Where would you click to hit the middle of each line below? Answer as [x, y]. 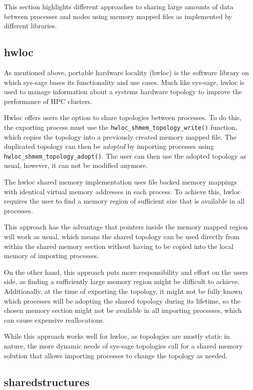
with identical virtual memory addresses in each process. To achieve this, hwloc [122, 191]
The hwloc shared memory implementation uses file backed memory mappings [120, 182]
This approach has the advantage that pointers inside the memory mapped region [126, 227]
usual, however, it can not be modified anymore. [76, 165]
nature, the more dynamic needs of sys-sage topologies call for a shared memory [123, 345]
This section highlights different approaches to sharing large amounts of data [119, 6]
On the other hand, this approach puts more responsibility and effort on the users [126, 272]
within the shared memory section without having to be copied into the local [119, 246]
